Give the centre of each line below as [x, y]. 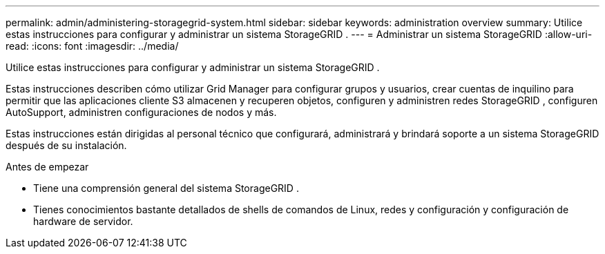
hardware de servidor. [83, 221]
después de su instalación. [66, 145]
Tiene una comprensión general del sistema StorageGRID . [166, 188]
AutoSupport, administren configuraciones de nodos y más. [141, 112]
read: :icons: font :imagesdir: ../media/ [92, 46]
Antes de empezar [47, 167]
